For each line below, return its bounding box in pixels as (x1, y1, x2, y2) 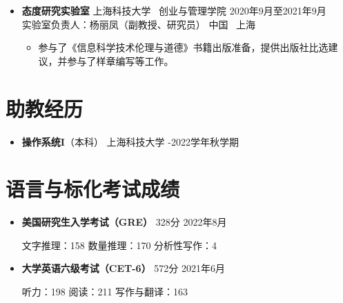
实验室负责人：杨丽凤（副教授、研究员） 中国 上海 (21, 17, 256, 31)
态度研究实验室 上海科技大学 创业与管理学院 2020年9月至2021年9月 (21, 3, 326, 17)
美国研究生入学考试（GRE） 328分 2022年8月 (21, 215, 227, 229)
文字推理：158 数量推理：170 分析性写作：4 (21, 237, 217, 252)
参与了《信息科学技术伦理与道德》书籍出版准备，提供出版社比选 (38, 40, 329, 55)
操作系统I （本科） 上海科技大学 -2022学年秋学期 (21, 134, 239, 148)
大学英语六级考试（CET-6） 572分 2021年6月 (21, 261, 225, 275)
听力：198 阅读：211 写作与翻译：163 (21, 284, 188, 298)
